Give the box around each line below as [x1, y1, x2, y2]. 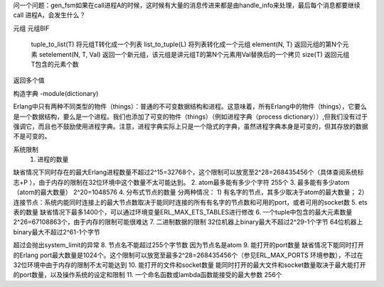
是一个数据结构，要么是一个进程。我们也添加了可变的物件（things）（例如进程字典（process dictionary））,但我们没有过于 [13, 112, 368, 121]
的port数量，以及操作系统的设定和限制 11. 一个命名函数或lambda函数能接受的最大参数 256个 [13, 271, 282, 279]
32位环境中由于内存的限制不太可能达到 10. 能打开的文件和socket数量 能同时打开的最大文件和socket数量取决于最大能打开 [13, 260, 366, 269]
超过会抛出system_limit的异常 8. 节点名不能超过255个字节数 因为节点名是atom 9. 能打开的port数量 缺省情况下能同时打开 [13, 241, 364, 249]
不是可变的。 [13, 132, 51, 141]
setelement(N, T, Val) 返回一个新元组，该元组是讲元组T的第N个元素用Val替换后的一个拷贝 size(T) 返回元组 [38, 50, 350, 58]
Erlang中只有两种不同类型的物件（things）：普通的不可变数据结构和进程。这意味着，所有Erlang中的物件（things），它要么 [13, 102, 368, 111]
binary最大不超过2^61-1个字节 [13, 227, 101, 236]
